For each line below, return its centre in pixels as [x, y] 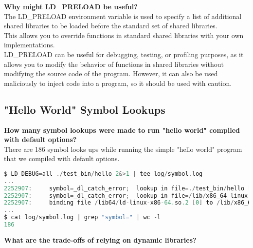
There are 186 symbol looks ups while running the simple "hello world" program [123, 149]
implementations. [29, 45]
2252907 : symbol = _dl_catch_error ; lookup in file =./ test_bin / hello [124, 188]
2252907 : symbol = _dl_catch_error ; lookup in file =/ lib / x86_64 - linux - [128, 196]
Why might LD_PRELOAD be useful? [71, 6]
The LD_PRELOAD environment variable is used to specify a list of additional [123, 16]
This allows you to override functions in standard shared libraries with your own [124, 35]
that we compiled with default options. [62, 158]
